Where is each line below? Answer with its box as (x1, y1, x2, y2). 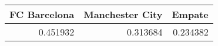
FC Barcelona (9, 8, 75, 21)
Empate (172, 8, 209, 21)
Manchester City (83, 8, 163, 21)
